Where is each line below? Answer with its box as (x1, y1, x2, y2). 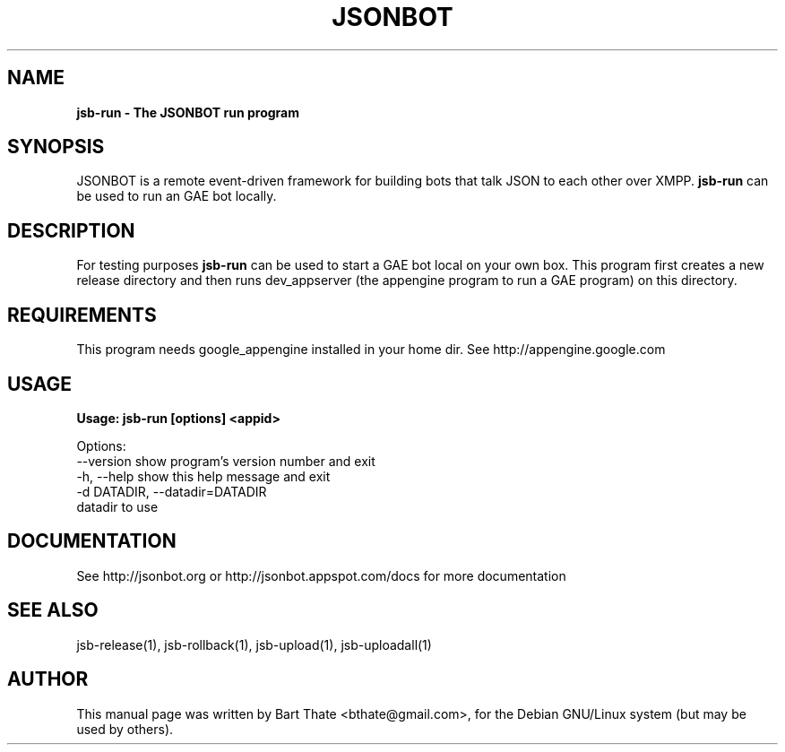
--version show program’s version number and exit (76, 453, 375, 469)
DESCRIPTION (7, 219, 135, 242)
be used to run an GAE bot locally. (76, 188, 277, 204)
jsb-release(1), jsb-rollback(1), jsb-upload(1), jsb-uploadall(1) (76, 636, 432, 653)
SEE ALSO (7, 599, 99, 622)
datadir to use (76, 498, 159, 514)
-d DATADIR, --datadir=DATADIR (76, 483, 267, 499)
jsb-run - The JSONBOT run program (76, 104, 299, 120)
